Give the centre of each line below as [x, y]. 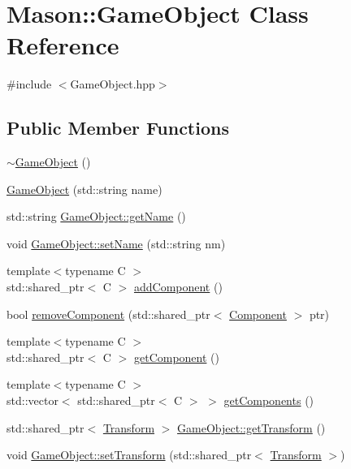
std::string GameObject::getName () [96, 216]
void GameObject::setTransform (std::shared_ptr [129, 455]
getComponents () [269, 400]
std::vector [32, 400]
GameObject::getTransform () [251, 427]
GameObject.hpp [113, 84]
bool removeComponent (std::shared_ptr [108, 314]
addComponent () [178, 287]
